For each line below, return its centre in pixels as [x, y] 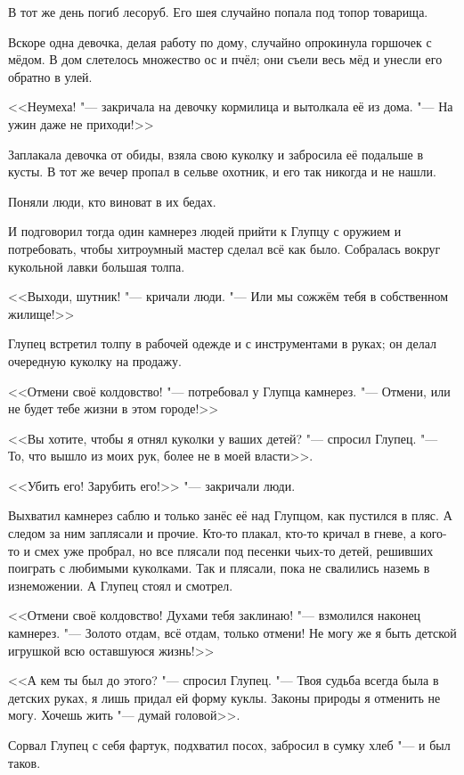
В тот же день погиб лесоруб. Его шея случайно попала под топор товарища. [218, 12]
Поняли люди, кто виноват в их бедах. [112, 201]
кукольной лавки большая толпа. [97, 266]
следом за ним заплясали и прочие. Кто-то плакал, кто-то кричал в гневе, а [212, 533]
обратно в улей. [50, 76]
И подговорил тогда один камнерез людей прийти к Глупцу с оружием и [205, 231]
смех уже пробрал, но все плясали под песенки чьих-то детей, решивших [234, 550]
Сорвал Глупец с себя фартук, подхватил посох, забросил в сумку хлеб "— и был [229, 745]
